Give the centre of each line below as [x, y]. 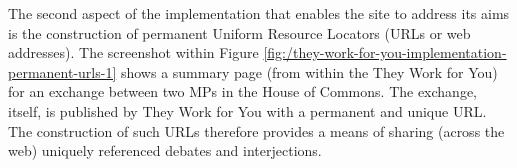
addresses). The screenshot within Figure [133, 52]
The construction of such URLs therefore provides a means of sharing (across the [256, 130]
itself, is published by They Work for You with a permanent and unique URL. [247, 110]
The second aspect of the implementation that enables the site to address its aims [259, 13]
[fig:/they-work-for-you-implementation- [385, 52]
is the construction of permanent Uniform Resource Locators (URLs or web [239, 32]
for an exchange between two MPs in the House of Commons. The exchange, [243, 91]
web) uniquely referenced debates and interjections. [165, 150]
